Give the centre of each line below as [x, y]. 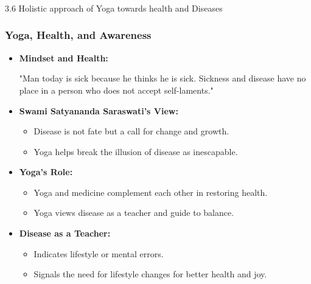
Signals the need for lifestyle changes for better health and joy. [150, 274]
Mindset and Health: [64, 57]
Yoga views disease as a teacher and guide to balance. [134, 213]
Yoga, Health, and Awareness [78, 35]
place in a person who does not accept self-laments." [116, 90]
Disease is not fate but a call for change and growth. [131, 131]
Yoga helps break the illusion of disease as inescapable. [136, 151]
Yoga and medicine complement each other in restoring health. [151, 192]
